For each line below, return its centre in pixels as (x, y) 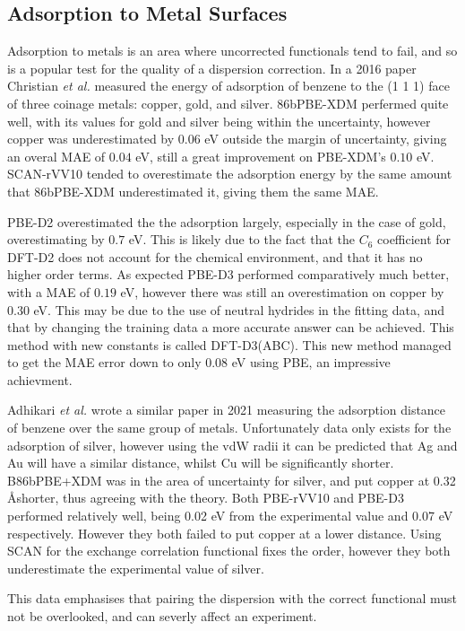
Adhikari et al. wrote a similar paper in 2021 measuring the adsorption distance (227, 410)
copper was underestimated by (91, 139)
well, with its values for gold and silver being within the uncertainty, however (219, 121)
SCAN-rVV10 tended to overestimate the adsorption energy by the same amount (230, 174)
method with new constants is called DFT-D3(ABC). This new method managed (229, 344)
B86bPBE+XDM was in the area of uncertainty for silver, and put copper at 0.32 (232, 480)
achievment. (40, 379)
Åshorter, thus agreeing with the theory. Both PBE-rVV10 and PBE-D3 (206, 498)
